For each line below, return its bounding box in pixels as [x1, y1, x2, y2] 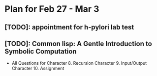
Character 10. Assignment [11, 65, 64, 72]
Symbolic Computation [4, 47, 77, 55]
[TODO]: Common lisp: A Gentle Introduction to [4, 39, 152, 48]
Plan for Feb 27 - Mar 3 [4, 3, 99, 15]
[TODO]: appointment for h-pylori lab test [4, 23, 134, 31]
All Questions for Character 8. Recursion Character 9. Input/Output [11, 60, 147, 66]
